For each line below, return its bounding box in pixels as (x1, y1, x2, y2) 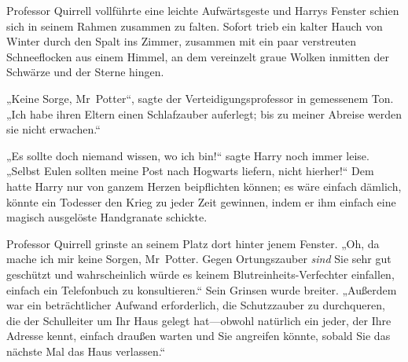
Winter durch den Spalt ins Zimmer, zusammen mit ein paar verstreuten (6, 33, 356, 49)
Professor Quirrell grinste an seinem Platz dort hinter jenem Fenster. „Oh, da (6, 235, 380, 251)
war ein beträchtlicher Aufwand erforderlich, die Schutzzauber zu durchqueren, (6, 297, 385, 313)
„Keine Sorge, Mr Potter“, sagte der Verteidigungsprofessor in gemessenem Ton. (6, 90, 394, 106)
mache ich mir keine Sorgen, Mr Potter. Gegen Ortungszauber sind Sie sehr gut (6, 250, 391, 267)
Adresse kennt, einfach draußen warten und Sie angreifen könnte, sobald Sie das (6, 327, 391, 344)
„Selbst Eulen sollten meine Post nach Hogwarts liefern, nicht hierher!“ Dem (6, 163, 374, 179)
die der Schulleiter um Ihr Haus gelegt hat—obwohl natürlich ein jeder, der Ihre (6, 312, 391, 328)
